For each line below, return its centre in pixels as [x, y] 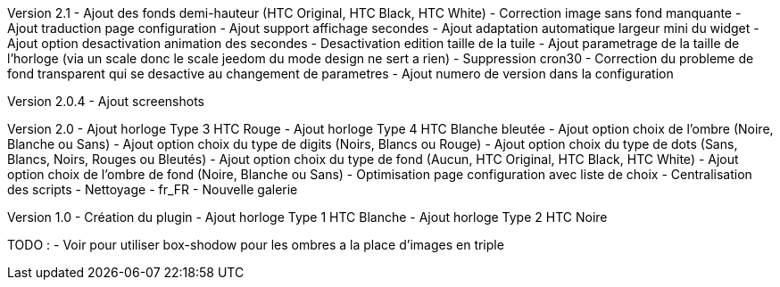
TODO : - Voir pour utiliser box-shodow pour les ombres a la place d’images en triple [256, 245]
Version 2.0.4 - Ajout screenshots [106, 101]
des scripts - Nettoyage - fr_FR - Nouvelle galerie [153, 189]
